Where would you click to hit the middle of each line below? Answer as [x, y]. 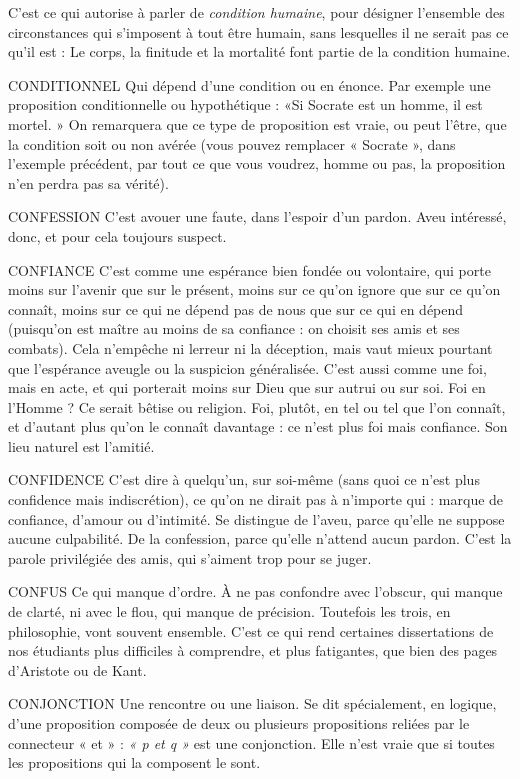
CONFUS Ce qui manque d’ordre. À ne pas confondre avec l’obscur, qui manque [255, 591]
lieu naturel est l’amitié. [81, 445]
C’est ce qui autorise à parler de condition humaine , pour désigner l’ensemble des [256, 12]
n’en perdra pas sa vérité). [88, 182]
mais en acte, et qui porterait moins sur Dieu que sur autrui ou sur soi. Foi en [247, 387]
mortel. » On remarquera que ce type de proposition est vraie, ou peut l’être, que [257, 123]
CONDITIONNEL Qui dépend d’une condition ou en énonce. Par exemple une [249, 84]
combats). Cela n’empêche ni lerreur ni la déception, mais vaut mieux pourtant [250, 347]
